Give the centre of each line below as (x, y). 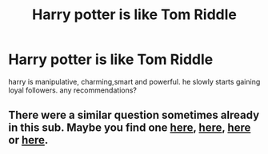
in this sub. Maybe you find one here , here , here (130, 128)
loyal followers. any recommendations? (73, 90)
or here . (28, 140)
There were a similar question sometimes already (134, 115)
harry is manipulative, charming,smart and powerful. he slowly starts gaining (134, 81)
